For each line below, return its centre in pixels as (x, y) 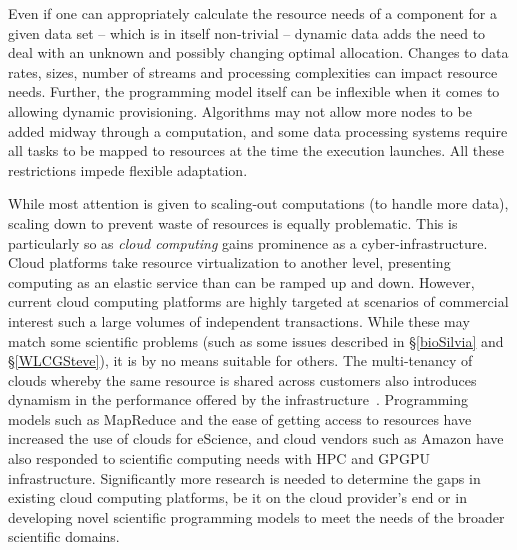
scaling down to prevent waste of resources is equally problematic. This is (233, 222)
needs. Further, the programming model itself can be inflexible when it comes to (254, 91)
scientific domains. (64, 536)
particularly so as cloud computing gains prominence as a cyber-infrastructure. (248, 242)
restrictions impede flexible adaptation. (128, 169)
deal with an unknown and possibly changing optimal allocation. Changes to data (258, 52)
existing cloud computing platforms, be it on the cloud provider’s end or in (237, 497)
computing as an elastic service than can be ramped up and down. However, (241, 281)
